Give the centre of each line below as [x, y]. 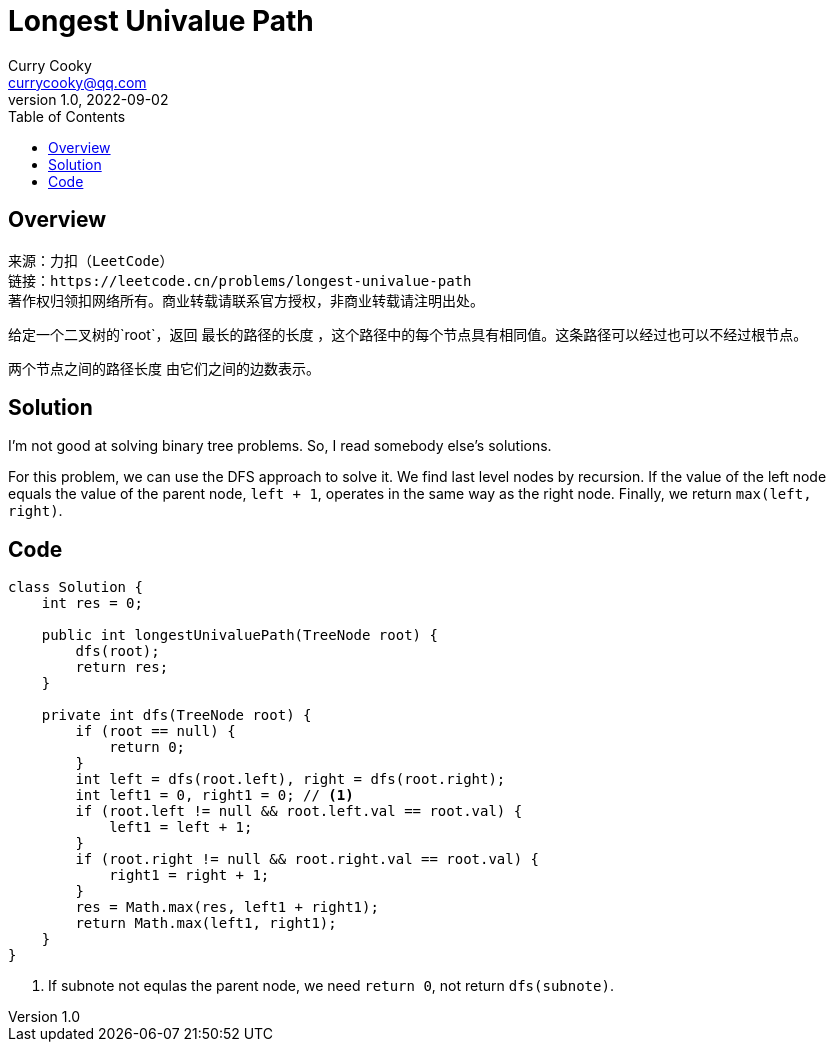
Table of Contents [67, 116]
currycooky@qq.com [77, 82]
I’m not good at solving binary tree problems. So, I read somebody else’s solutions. [280, 446]
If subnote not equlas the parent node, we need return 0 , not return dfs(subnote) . [331, 986]
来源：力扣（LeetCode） [91, 260]
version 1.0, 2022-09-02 [88, 99]
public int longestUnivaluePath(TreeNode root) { [239, 635]
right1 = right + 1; [189, 875]
